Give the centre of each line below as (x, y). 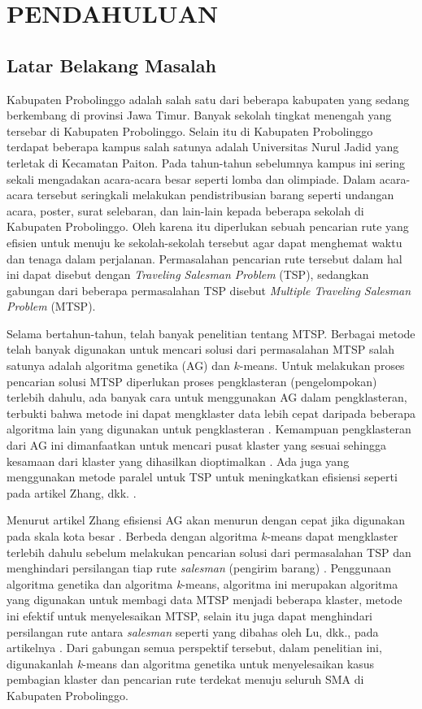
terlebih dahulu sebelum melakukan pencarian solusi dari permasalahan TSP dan (209, 552)
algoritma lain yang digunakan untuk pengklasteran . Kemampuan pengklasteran (209, 429)
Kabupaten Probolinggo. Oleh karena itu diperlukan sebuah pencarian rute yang (208, 226)
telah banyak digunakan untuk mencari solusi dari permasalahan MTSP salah (201, 349)
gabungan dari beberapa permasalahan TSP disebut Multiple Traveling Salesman (209, 290)
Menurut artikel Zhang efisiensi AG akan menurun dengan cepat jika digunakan (206, 520)
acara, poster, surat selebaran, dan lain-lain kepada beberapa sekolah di (185, 210)
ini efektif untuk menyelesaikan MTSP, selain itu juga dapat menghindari (190, 615)
